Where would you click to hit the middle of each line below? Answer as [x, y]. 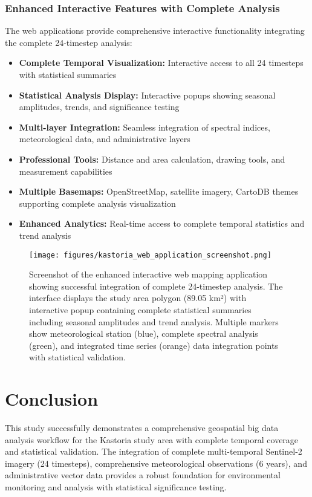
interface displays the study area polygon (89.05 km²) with [138, 298]
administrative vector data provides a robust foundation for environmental [143, 475]
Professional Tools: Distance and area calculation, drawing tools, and [152, 159]
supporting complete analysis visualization [97, 203]
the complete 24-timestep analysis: [69, 42]
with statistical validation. [78, 357]
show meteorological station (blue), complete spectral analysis [144, 333]
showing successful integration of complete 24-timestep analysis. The [156, 286]
